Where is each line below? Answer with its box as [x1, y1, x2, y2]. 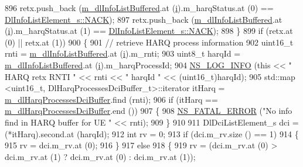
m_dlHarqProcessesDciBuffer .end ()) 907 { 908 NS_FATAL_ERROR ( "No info [5, 105, 292, 117]
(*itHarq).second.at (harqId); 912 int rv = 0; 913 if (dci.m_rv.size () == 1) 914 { [5, 127, 299, 140]
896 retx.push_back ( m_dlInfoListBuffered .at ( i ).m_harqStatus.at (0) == [5, 2, 274, 13]
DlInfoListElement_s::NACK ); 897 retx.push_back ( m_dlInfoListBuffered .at [5, 13, 282, 25]
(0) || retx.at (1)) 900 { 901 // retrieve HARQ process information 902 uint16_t [5, 36, 294, 48]
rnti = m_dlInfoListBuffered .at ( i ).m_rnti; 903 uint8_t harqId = [5, 47, 241, 60]
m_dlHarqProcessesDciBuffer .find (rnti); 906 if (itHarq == [5, 93, 218, 105]
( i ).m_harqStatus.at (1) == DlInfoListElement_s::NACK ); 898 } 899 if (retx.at [5, 25, 293, 37]
